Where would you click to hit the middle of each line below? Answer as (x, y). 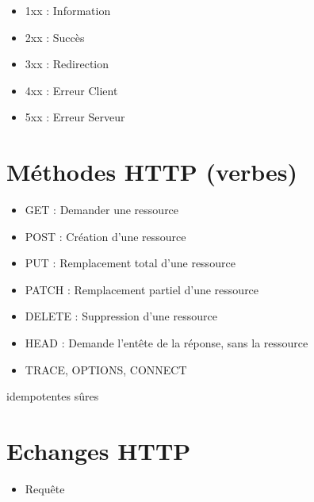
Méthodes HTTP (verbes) (152, 172)
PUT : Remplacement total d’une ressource (130, 263)
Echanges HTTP (99, 451)
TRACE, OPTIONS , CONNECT (106, 369)
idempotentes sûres (53, 396)
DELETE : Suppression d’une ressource (121, 316)
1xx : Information (68, 10)
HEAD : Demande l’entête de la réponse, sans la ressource (167, 343)
